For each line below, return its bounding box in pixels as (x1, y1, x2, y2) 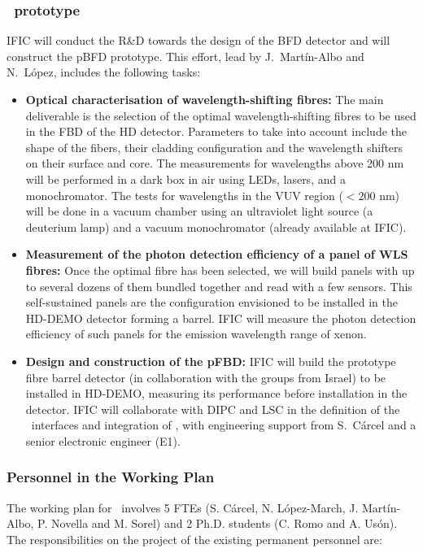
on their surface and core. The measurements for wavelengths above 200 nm (25, 155, 404, 172)
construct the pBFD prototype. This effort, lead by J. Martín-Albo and (7, 47, 364, 64)
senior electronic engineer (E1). (25, 432, 181, 449)
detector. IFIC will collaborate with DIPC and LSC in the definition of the (25, 400, 400, 417)
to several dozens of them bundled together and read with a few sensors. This (25, 277, 412, 294)
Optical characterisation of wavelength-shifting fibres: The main (25, 91, 384, 107)
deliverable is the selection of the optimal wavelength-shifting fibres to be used (25, 107, 416, 124)
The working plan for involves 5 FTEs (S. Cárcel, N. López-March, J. (7, 499, 359, 516)
